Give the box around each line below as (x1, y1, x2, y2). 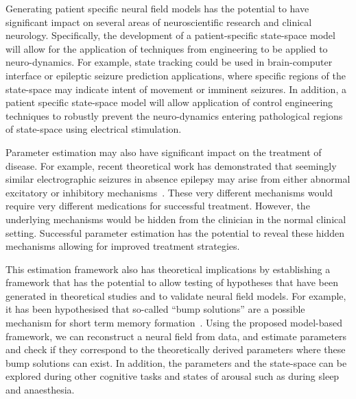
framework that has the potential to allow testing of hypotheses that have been (5, 275, 338, 289)
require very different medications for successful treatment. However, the (5, 198, 310, 213)
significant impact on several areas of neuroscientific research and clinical (5, 14, 312, 29)
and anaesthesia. (5, 383, 75, 397)
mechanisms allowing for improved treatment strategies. (5, 239, 240, 253)
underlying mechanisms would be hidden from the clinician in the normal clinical (5, 211, 346, 226)
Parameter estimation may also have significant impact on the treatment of (5, 144, 322, 159)
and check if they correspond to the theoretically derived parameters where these (5, 342, 346, 357)
